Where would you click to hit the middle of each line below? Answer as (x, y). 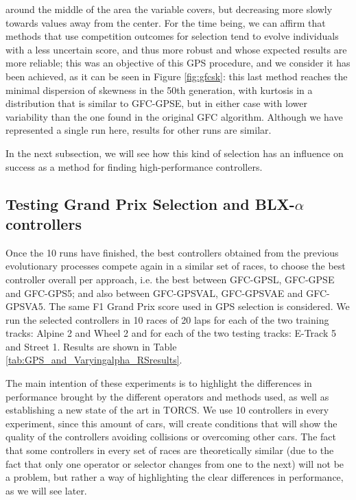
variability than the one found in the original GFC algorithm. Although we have (174, 116)
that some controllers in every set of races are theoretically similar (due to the (170, 450)
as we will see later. (46, 490)
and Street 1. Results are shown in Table (91, 346)
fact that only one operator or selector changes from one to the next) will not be (175, 463)
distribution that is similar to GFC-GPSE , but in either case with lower (156, 103)
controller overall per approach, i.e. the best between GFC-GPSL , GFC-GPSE (170, 279)
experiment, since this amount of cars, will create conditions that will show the (171, 423)
